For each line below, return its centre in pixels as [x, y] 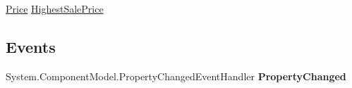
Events [31, 46]
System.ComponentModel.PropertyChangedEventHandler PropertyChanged [176, 76]
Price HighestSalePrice [55, 8]
